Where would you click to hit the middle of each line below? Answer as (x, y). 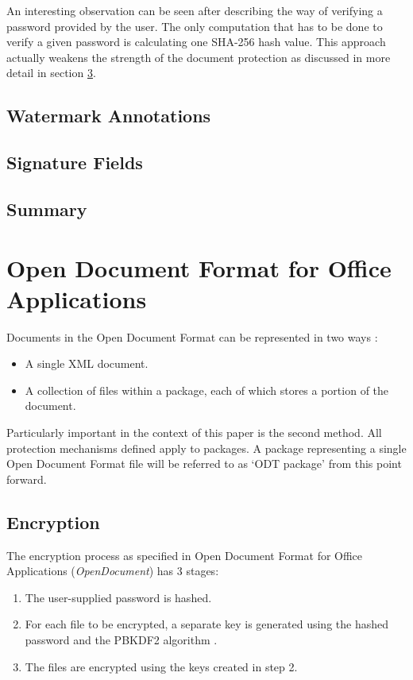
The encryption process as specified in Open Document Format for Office (185, 555)
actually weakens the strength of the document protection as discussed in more (199, 57)
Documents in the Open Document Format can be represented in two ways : (192, 336)
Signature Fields (75, 162)
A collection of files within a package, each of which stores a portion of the (207, 390)
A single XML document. (87, 363)
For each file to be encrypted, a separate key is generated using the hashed (206, 624)
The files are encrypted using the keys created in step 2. (161, 666)
